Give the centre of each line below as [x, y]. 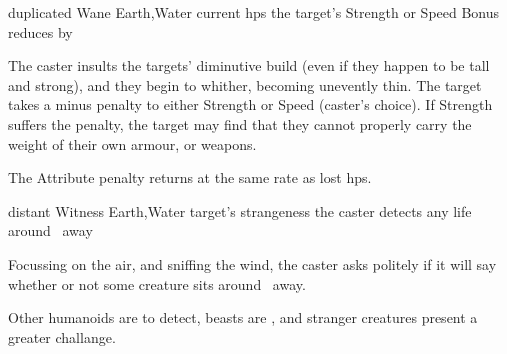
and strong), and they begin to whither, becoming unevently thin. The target [245, 84]
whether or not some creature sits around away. [157, 283]
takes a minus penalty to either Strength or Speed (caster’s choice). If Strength [250, 104]
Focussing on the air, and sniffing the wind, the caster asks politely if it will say [252, 263]
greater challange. [62, 336]
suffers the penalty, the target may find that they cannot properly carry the [240, 123]
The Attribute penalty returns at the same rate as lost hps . [190, 177]
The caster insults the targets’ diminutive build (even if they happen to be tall [249, 65]
